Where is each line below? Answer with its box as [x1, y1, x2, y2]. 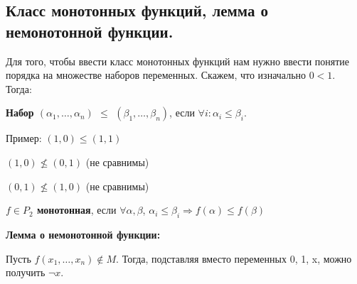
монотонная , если [37, 202, 117, 217]
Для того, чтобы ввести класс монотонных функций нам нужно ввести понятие [6, 53, 350, 68]
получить [6, 265, 46, 280]
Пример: [6, 131, 42, 146]
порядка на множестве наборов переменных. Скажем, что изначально [6, 67, 307, 82]
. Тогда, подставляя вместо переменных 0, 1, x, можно [116, 251, 352, 266]
